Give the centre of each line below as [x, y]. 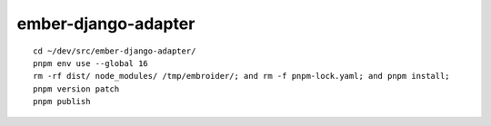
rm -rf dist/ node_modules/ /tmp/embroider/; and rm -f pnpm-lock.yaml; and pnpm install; [241, 76]
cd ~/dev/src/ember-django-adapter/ [115, 51]
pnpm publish [62, 102]
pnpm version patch [76, 89]
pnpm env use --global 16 [91, 63]
